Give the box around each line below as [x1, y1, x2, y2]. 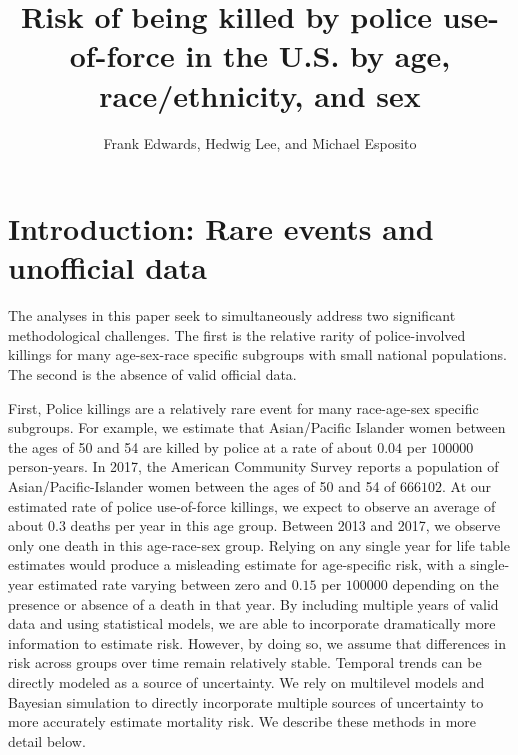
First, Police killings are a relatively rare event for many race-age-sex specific [8, 397, 479, 418]
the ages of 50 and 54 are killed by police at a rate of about [8, 436, 373, 457]
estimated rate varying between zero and [38, 573, 288, 594]
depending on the [392, 573, 499, 594]
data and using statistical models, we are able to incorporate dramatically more [8, 613, 496, 634]
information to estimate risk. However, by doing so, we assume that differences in [8, 632, 506, 653]
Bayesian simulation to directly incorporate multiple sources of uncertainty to [8, 691, 484, 712]
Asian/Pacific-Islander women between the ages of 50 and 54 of [8, 475, 396, 496]
